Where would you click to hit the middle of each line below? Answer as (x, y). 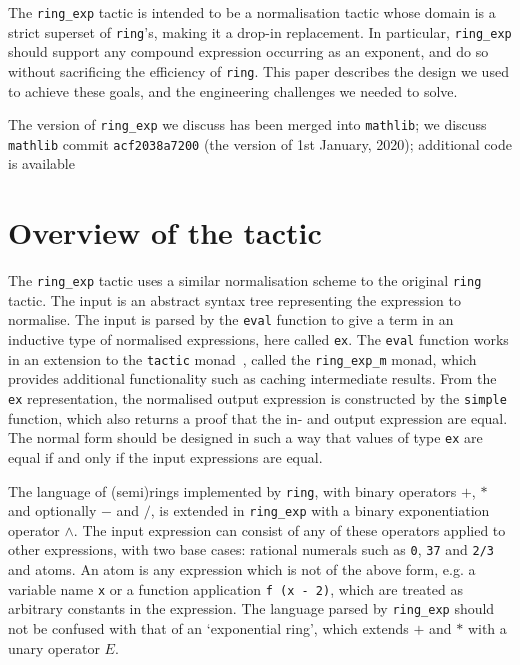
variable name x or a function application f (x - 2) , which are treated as (235, 588)
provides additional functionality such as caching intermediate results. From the (252, 378)
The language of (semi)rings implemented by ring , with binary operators (232, 490)
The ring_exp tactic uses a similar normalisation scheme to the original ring (245, 280)
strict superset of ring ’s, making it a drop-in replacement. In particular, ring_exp (260, 31)
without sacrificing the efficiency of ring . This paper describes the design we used (258, 70)
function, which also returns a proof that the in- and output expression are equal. (258, 417)
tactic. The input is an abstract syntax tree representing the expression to (234, 299)
